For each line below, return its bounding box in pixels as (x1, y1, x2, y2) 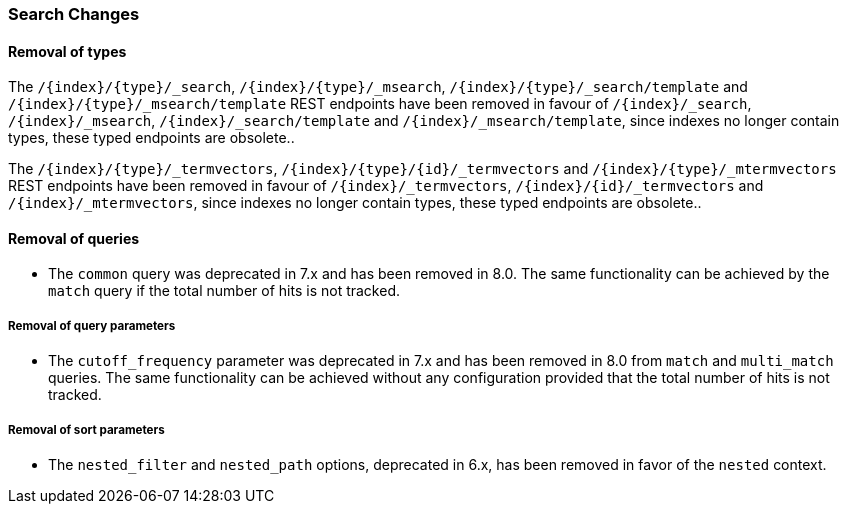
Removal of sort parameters (8, 422, 165, 437)
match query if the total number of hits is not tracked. (48, 282, 401, 300)
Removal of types (8, 42, 127, 60)
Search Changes (8, 4, 140, 24)
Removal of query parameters (8, 318, 176, 333)
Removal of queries (8, 229, 140, 247)
